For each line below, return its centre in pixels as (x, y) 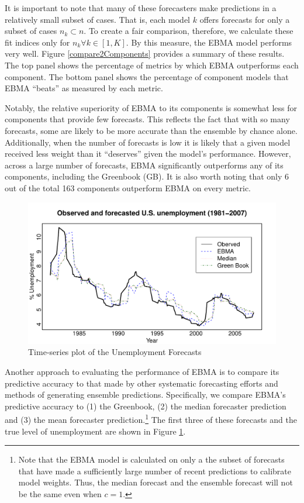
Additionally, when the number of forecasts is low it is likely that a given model (148, 142)
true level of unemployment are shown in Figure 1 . (95, 431)
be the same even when (60, 493)
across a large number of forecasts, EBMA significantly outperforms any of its (144, 165)
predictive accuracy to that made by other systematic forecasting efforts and (141, 383)
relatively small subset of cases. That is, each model (98, 19)
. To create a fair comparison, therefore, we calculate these (189, 31)
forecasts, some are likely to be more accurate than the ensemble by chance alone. (151, 130)
